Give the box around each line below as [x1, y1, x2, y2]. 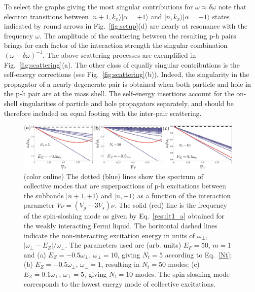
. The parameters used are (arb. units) [65, 240, 182, 250]
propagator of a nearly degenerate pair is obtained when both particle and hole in [4, 78, 251, 89]
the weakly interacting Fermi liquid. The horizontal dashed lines [24, 220, 218, 230]
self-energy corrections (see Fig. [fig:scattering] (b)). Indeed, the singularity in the [4, 69, 250, 79]
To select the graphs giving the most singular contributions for [4, 1, 193, 11]
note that [218, 1, 247, 11]
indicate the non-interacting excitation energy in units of [24, 230, 195, 240]
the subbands [24, 190, 64, 200]
